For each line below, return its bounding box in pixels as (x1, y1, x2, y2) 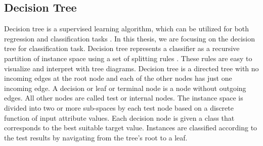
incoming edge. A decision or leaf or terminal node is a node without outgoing (4, 82, 246, 93)
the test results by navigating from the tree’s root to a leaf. (4, 132, 188, 142)
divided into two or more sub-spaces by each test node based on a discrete (4, 102, 234, 113)
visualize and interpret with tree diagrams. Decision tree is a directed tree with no (4, 63, 259, 73)
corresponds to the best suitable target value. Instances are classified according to (4, 122, 257, 133)
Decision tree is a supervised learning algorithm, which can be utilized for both (4, 23, 249, 34)
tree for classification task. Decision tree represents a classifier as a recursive (4, 43, 240, 54)
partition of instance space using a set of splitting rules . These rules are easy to (4, 53, 252, 63)
